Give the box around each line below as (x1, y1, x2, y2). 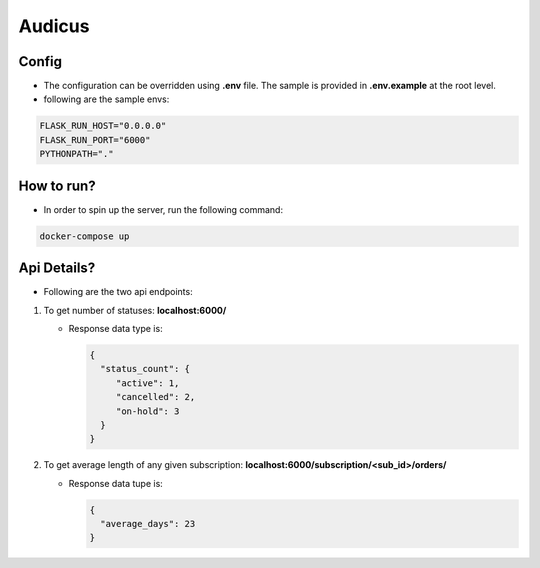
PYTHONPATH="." (39, 148, 114, 160)
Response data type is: (68, 322, 164, 334)
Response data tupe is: (68, 477, 164, 489)
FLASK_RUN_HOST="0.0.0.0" (39, 120, 167, 132)
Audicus (18, 15, 90, 37)
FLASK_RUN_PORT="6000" (39, 134, 151, 145)
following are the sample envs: (43, 93, 170, 105)
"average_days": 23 (100, 518, 196, 530)
